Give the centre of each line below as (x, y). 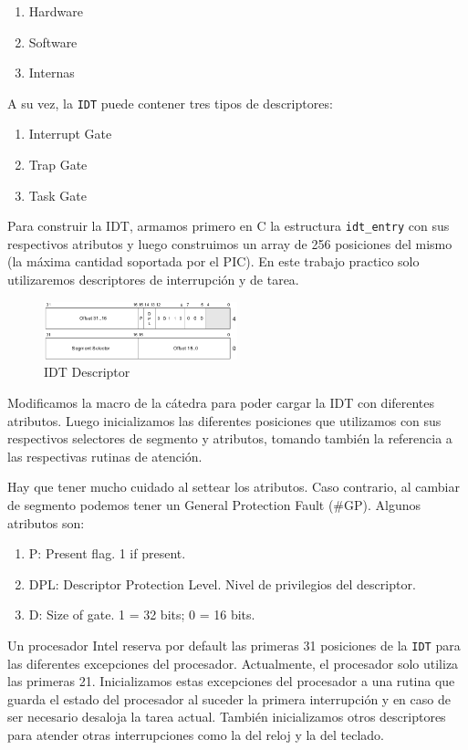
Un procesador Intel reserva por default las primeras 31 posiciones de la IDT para (234, 645)
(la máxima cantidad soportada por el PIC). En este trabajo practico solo (213, 261)
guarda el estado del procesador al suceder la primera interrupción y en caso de (229, 698)
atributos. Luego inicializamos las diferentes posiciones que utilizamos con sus (224, 420)
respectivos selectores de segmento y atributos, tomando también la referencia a (230, 438)
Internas (52, 73)
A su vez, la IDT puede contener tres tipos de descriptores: (170, 103)
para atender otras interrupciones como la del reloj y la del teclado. (196, 735)
